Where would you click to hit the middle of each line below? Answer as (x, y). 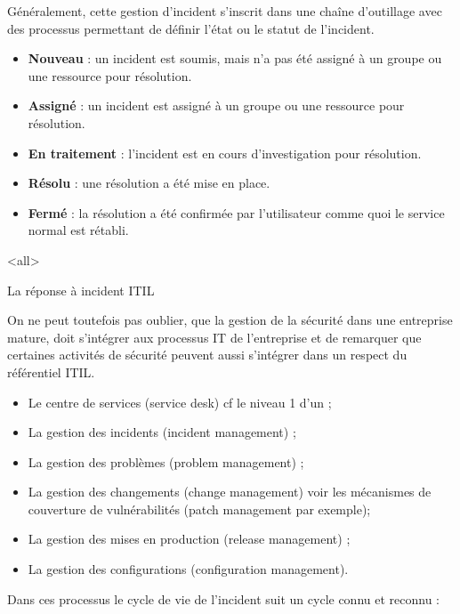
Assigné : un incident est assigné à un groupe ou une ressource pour (216, 105)
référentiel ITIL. (51, 372)
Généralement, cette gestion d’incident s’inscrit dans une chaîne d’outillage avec (225, 11)
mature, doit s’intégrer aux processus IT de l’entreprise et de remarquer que (214, 337)
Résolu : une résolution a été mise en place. (149, 183)
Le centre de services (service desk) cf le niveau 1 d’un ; (180, 402)
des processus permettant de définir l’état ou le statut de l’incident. (191, 28)
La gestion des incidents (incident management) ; (162, 432)
